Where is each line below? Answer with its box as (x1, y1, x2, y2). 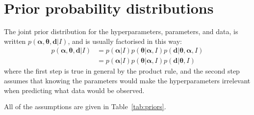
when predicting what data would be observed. (4, 85, 145, 95)
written (4, 36, 26, 46)
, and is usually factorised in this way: (68, 36, 182, 46)
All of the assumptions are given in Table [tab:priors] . (4, 101, 166, 112)
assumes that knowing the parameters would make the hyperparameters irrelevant (4, 75, 251, 85)
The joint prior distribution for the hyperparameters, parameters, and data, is (4, 26, 238, 37)
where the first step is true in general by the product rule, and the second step (4, 66, 240, 76)
